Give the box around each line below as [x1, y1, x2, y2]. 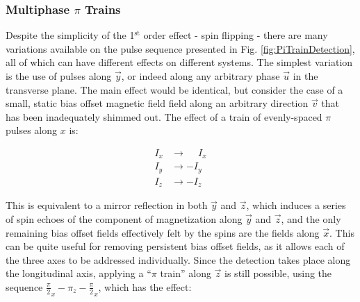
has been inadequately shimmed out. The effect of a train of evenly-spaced [6, 109, 322, 124]
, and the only [281, 212, 341, 226]
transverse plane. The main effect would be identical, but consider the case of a [6, 82, 343, 97]
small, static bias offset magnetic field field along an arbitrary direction [6, 96, 309, 110]
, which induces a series [246, 198, 346, 212]
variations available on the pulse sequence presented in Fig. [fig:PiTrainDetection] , [6, 41, 355, 56]
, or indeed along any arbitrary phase [121, 69, 280, 83]
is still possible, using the [224, 266, 332, 280]
